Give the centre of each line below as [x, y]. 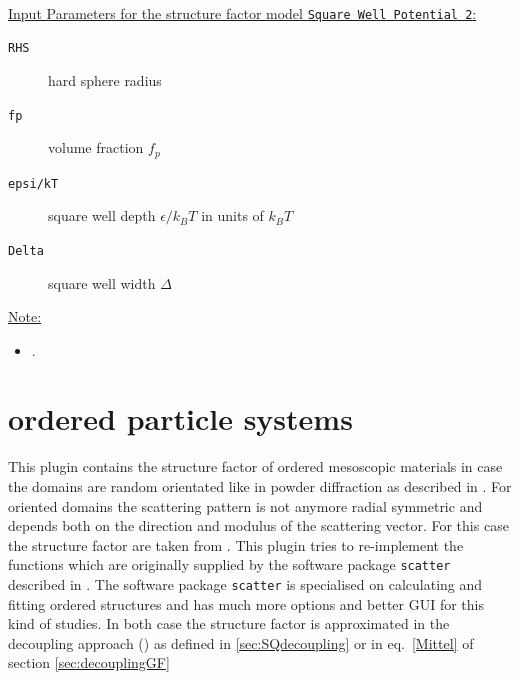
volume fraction [96, 147]
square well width [102, 282]
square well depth [102, 215]
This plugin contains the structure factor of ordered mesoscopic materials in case [255, 466]
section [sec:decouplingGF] [89, 662]
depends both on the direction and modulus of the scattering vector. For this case [258, 525]
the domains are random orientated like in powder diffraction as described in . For [260, 486]
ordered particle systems [180, 418]
